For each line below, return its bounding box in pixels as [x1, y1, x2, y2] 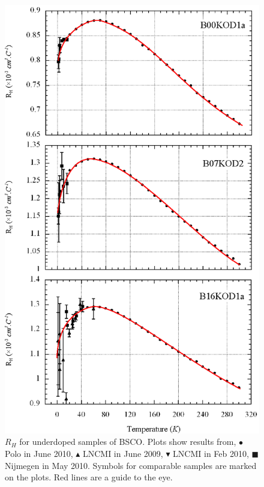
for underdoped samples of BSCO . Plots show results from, [19, 435, 236, 448]
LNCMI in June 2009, [82, 447, 163, 459]
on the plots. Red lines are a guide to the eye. [5, 471, 173, 483]
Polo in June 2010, [5, 447, 73, 459]
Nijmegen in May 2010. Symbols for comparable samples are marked [5, 459, 257, 471]
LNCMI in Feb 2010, [173, 447, 249, 459]
